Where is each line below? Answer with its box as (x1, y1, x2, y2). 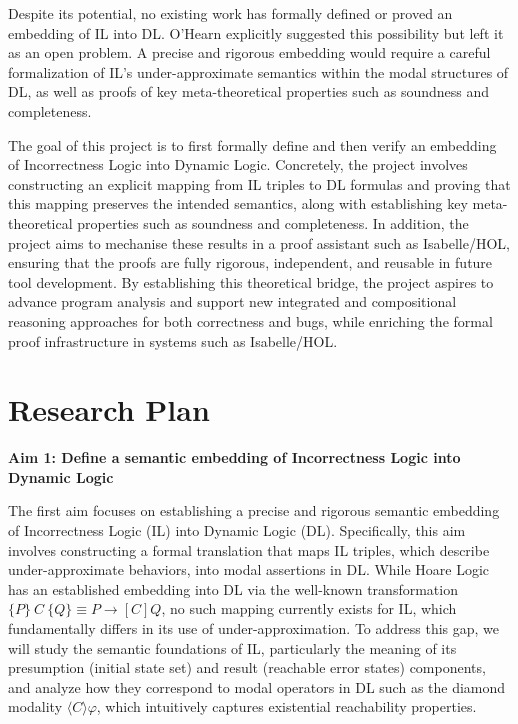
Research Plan (8, 389, 210, 430)
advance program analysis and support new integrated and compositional (8, 291, 457, 312)
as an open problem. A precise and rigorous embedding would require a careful (8, 42, 491, 63)
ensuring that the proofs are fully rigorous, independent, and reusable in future (8, 252, 493, 273)
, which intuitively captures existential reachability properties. (96, 696, 477, 717)
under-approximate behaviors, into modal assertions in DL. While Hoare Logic (8, 559, 489, 580)
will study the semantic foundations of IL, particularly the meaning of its (8, 637, 457, 658)
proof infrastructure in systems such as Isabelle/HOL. (8, 330, 338, 351)
